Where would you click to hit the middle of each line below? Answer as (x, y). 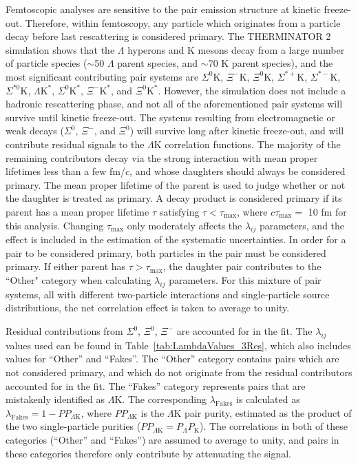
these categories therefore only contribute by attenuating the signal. (148, 453)
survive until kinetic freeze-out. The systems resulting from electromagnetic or (170, 117)
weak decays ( (35, 131)
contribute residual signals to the (75, 144)
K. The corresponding (160, 399)
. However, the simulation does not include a (252, 90)
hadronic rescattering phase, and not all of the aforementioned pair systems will (174, 104)
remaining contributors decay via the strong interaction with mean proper (162, 157)
